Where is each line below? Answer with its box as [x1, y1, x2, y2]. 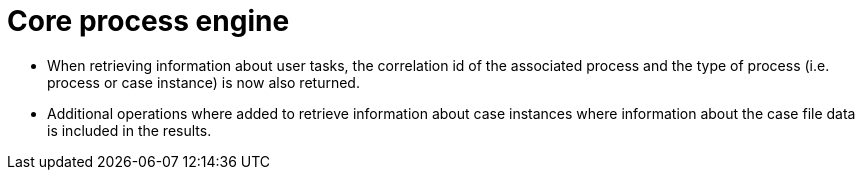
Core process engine [7, 4, 290, 38]
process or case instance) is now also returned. [47, 73, 360, 91]
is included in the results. [47, 121, 212, 139]
